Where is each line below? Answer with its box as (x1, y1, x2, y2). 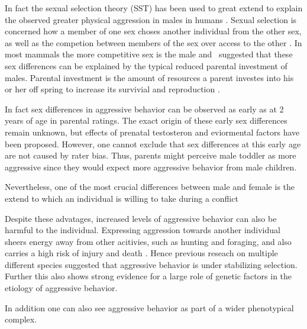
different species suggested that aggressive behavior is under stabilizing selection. (5, 258, 298, 270)
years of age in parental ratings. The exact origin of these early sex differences (5, 114, 287, 127)
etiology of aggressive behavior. (5, 282, 118, 294)
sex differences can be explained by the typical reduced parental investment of (5, 59, 287, 72)
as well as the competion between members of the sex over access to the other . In (5, 36, 302, 49)
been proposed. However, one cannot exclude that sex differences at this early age (5, 137, 301, 150)
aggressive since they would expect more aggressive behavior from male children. (5, 160, 297, 173)
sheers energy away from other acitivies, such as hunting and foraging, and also (5, 235, 292, 247)
